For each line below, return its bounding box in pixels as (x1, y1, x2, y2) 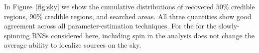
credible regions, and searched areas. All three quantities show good (44, 11, 252, 21)
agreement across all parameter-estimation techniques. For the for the (4, 21, 217, 31)
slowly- (218, 21, 240, 31)
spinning (4, 30, 30, 40)
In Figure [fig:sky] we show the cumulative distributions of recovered (4, 1, 214, 11)
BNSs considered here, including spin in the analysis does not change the (32, 30, 255, 40)
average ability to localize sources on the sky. (4, 40, 141, 50)
